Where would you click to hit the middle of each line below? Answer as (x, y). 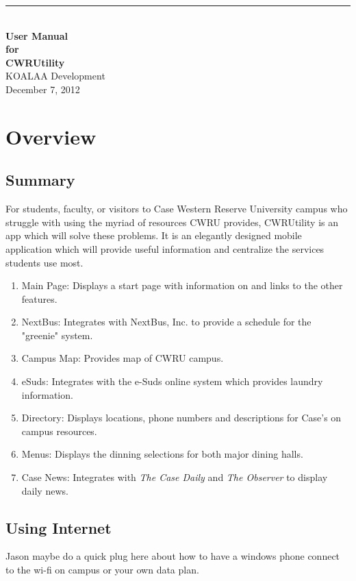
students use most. (44, 262)
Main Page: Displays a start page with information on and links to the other (182, 285)
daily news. (45, 490)
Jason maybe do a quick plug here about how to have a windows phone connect (173, 556)
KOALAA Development (55, 76)
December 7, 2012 (43, 89)
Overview (51, 136)
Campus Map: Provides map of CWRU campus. (123, 358)
